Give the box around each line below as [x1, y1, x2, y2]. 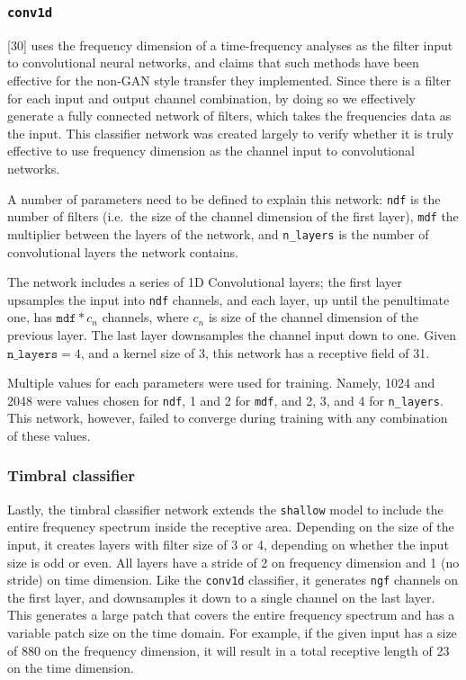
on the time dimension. [7, 658, 134, 677]
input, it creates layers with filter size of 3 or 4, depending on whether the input [7, 535, 449, 554]
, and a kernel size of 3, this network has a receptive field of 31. [80, 343, 430, 362]
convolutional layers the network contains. [7, 242, 238, 261]
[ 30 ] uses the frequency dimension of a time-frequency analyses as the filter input [7, 35, 453, 54]
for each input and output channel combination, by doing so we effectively [7, 88, 416, 107]
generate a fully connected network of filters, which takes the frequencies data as [7, 106, 452, 125]
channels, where [102, 308, 189, 327]
